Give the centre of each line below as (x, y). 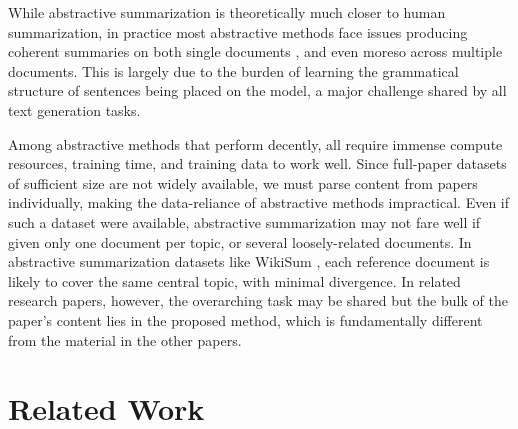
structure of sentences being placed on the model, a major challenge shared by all (257, 90)
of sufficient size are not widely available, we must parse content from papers (243, 182)
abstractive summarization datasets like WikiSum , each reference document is (249, 261)
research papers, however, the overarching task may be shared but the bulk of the (258, 300)
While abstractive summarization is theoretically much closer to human (227, 12)
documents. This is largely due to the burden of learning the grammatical (233, 70)
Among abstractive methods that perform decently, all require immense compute (255, 143)
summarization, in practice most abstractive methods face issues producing (238, 31)
